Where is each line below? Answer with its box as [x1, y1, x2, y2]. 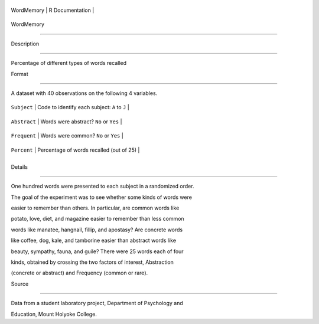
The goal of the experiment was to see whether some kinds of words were [11, 194, 192, 201]
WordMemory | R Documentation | [11, 6, 95, 14]
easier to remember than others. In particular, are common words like [11, 204, 180, 212]
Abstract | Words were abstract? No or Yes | [11, 118, 122, 125]
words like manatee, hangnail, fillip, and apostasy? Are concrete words [11, 226, 183, 233]
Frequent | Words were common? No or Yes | [11, 132, 123, 139]
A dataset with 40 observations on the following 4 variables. [11, 89, 158, 97]
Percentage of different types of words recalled [11, 60, 127, 67]
